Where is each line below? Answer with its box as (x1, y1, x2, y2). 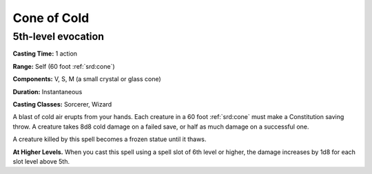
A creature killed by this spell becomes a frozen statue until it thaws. (12, 135, 207, 144)
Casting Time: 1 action (12, 50, 78, 58)
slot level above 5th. (12, 157, 70, 165)
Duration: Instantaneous (12, 87, 83, 96)
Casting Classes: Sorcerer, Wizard (12, 100, 112, 108)
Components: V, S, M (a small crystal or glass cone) (12, 75, 161, 83)
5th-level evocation (12, 30, 105, 43)
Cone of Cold (12, 10, 90, 25)
